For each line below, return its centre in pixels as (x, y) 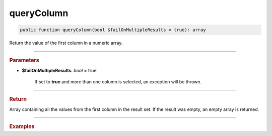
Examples (22, 126)
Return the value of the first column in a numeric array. (66, 43)
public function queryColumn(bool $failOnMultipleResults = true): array (113, 30)
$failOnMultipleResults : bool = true (59, 70)
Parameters (24, 60)
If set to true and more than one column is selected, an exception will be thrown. (118, 82)
